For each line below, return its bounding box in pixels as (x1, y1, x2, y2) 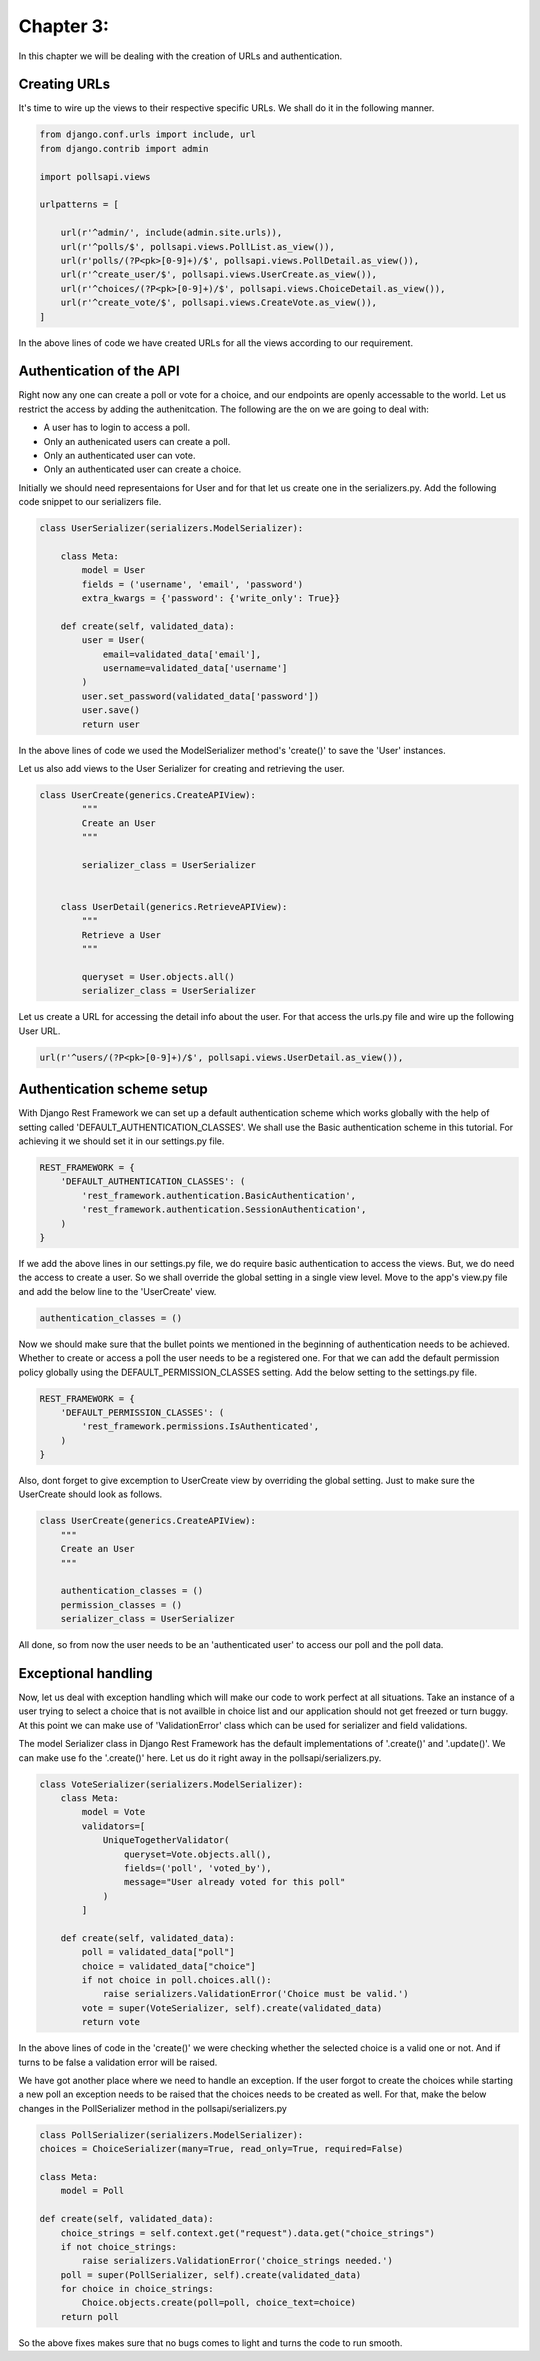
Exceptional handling (18, 1665, 154, 1682)
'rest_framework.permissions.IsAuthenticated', (81, 1421, 320, 1432)
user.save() (81, 705, 140, 716)
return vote (81, 2016, 140, 2028)
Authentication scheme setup (18, 1081, 209, 1098)
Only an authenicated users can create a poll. (43, 435, 231, 447)
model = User (81, 565, 146, 576)
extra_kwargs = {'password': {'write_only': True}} (81, 593, 341, 604)
